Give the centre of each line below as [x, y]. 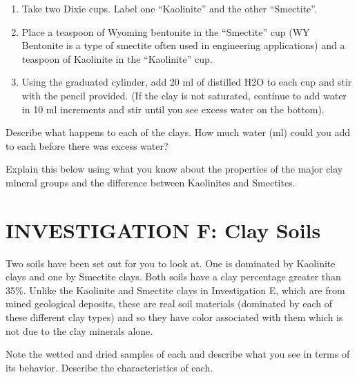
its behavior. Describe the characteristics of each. [109, 367]
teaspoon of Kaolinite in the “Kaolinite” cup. [117, 58]
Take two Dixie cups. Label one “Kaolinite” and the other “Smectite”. [169, 8]
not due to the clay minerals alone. [79, 330]
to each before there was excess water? [87, 145]
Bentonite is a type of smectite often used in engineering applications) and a [183, 45]
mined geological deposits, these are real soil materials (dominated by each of [169, 303]
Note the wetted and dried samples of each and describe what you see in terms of [178, 354]
